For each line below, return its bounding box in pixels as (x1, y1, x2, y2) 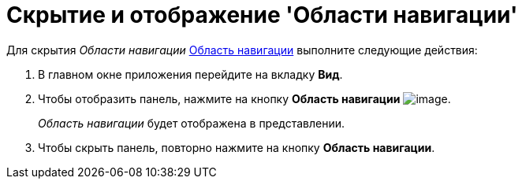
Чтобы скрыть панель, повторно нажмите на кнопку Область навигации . (38, 140, 435, 154)
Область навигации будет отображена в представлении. (38, 116, 345, 130)
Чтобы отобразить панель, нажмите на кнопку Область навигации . (38, 91, 451, 105)
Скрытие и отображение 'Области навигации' (6, 2, 518, 28)
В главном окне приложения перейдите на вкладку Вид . (38, 67, 343, 81)
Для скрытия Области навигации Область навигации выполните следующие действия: (6, 43, 478, 57)
